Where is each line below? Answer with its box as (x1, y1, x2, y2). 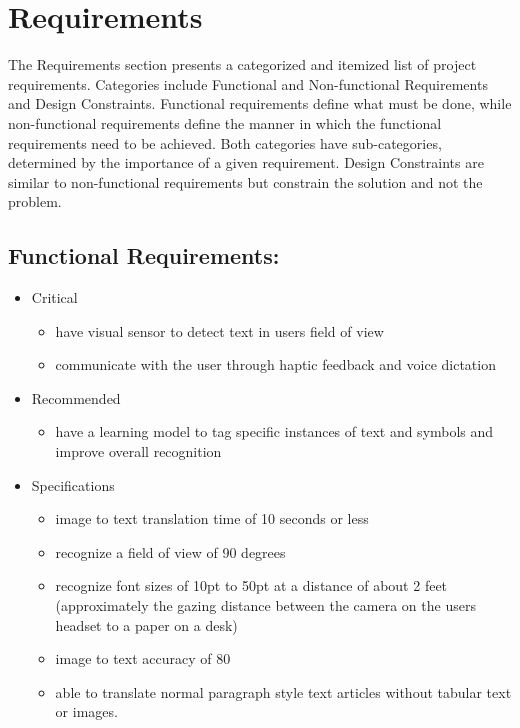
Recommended (31, 387, 121, 408)
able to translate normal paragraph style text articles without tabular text (55, 681, 512, 702)
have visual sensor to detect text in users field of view (55, 320, 384, 341)
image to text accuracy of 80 (55, 648, 231, 669)
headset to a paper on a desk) (55, 614, 238, 635)
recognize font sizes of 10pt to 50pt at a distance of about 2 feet (55, 575, 448, 596)
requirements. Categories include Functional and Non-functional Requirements (8, 73, 488, 94)
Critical (31, 287, 78, 308)
